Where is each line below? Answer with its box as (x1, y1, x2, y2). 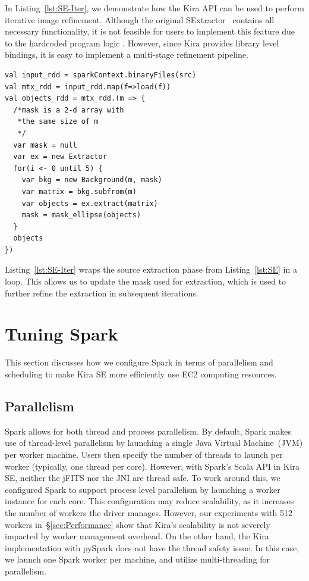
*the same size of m (17, 117, 99, 126)
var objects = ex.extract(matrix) (21, 199, 158, 208)
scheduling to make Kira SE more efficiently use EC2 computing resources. (5, 367, 277, 380)
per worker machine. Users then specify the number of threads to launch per (5, 448, 283, 460)
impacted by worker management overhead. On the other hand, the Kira (5, 530, 269, 542)
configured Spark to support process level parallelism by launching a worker (5, 483, 280, 495)
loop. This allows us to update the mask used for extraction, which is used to (5, 275, 286, 288)
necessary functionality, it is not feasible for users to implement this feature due (5, 25, 295, 38)
